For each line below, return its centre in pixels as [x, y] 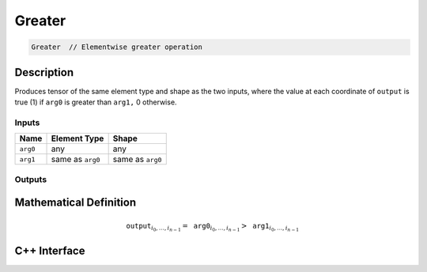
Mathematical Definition [76, 203]
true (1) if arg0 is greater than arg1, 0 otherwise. [96, 102]
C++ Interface [50, 251]
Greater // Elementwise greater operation [117, 47]
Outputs [31, 179]
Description [44, 72]
